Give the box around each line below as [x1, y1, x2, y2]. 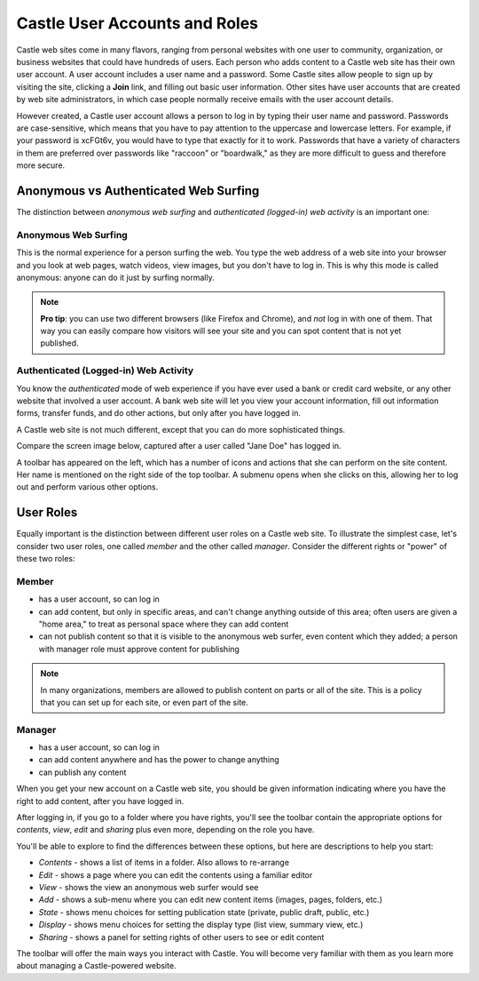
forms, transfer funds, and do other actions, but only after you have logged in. [16, 408, 302, 419]
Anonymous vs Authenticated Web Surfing [16, 183, 260, 198]
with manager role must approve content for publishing [38, 643, 239, 654]
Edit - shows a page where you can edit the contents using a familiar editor [38, 869, 313, 880]
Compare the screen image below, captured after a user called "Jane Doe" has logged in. [16, 441, 342, 451]
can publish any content [38, 767, 127, 778]
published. [40, 338, 79, 348]
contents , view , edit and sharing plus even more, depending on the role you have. [16, 825, 315, 835]
